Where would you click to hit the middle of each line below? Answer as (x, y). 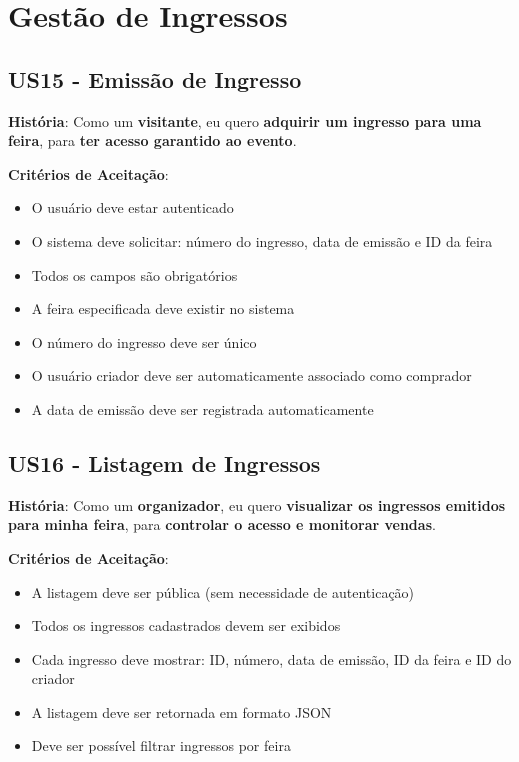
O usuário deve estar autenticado (132, 207)
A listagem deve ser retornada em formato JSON (181, 711)
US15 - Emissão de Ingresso (155, 78)
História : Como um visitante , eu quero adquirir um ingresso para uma (245, 120)
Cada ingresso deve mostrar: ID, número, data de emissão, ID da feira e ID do (271, 658)
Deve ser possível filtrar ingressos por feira (161, 745)
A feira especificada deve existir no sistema (163, 308)
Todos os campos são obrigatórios (134, 274)
